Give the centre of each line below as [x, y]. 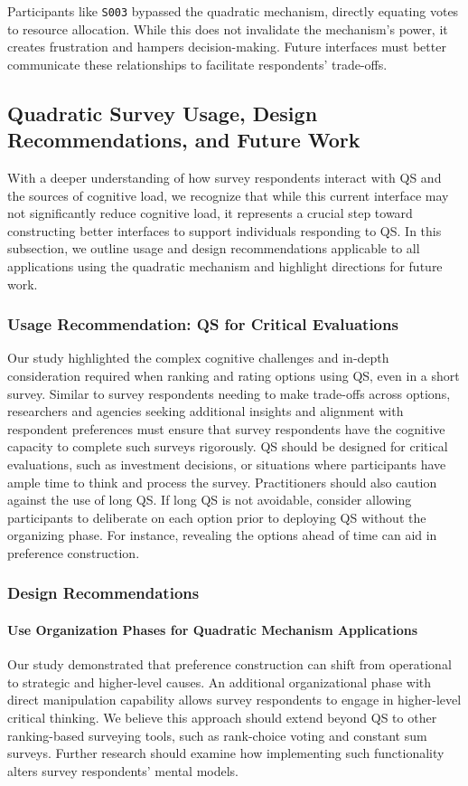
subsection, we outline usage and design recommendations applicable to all [214, 248]
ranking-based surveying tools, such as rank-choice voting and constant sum [217, 735]
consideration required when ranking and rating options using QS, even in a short [234, 375]
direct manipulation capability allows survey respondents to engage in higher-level [234, 700]
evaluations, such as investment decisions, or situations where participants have [227, 464]
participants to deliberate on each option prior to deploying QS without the [217, 517]
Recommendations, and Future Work [184, 140]
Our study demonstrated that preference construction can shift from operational [229, 664]
